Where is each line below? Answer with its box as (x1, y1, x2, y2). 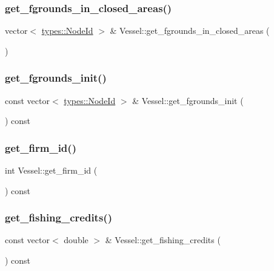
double (64, 233, 89, 246)
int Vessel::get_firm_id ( (5, 164, 98, 177)
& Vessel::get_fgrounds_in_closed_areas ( (110, 24, 270, 37)
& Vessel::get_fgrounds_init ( (132, 94, 244, 106)
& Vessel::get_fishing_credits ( (105, 233, 221, 246)
